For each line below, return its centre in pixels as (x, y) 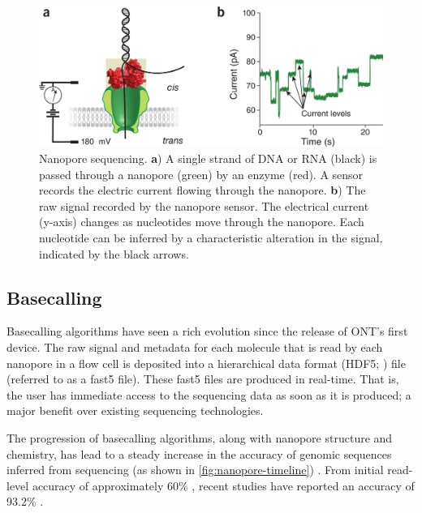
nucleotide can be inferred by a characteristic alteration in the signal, (211, 238)
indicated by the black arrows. (114, 253)
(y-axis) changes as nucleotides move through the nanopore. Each (202, 222)
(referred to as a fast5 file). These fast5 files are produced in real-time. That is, (203, 379)
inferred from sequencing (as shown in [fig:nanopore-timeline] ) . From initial (195, 470)
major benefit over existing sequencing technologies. (135, 410)
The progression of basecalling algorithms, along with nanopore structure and (200, 438)
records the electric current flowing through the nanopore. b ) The (202, 190)
